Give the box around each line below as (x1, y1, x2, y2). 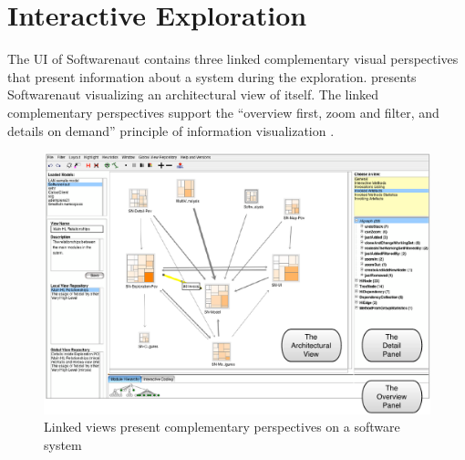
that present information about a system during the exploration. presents (7, 67, 417, 86)
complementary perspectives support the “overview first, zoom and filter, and (7, 102, 439, 121)
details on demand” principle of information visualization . (7, 120, 335, 140)
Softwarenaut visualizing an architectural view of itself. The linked (7, 85, 379, 104)
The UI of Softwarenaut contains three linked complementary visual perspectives (7, 49, 459, 68)
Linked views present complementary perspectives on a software (44, 417, 400, 436)
